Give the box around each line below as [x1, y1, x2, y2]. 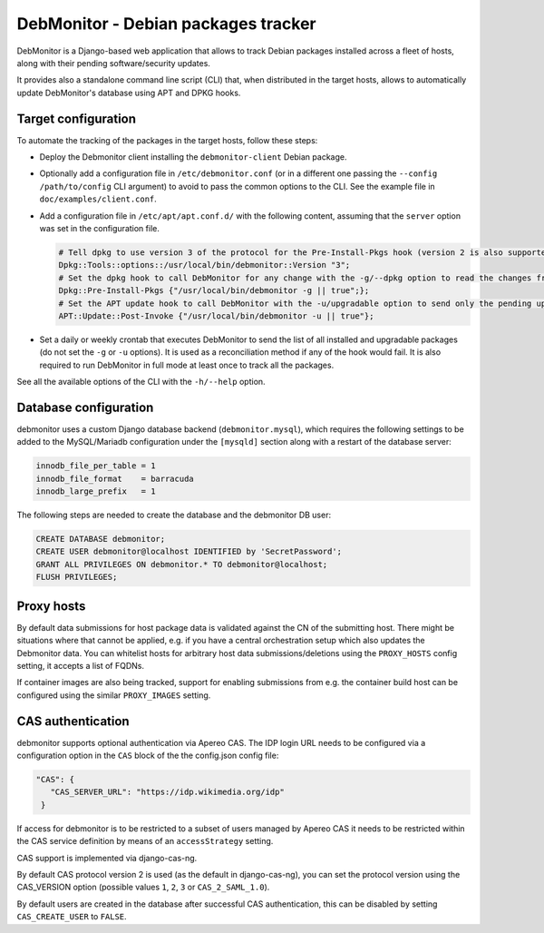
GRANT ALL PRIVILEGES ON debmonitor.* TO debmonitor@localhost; [35, 559, 328, 569]
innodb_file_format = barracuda [35, 473, 194, 484]
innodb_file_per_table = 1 [35, 461, 156, 471]
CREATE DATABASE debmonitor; [35, 534, 166, 545]
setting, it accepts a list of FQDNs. [16, 660, 145, 671]
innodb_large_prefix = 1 [35, 486, 156, 496]
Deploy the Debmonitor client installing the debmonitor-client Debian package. [39, 152, 347, 162]
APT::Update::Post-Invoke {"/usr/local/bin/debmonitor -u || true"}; [58, 310, 374, 321]
